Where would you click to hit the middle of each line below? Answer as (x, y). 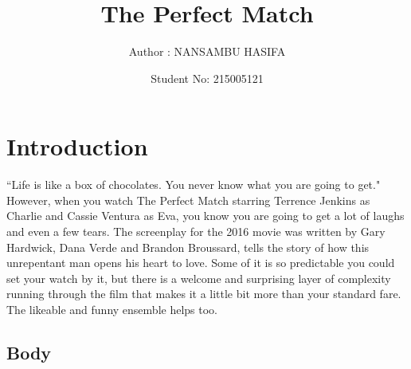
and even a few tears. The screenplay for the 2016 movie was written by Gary (196, 232)
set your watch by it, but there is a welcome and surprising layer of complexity (199, 278)
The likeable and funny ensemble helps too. (112, 309)
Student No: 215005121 (207, 78)
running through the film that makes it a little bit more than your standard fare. (204, 294)
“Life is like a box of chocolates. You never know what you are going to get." (194, 184)
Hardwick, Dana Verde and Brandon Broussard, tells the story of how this (188, 247)
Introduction (77, 146)
